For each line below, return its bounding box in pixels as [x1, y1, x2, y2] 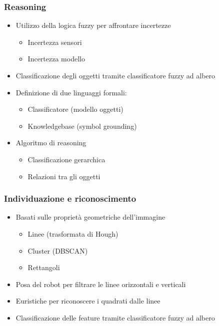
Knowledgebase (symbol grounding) [27, 120, 137, 131]
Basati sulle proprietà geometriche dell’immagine [15, 212, 165, 222]
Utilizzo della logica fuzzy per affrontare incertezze [15, 20, 171, 30]
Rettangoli [27, 262, 60, 273]
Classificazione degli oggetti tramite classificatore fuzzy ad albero [15, 70, 215, 80]
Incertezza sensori [27, 36, 82, 47]
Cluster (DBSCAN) [27, 245, 88, 256]
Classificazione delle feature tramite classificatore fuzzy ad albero [15, 312, 215, 323]
